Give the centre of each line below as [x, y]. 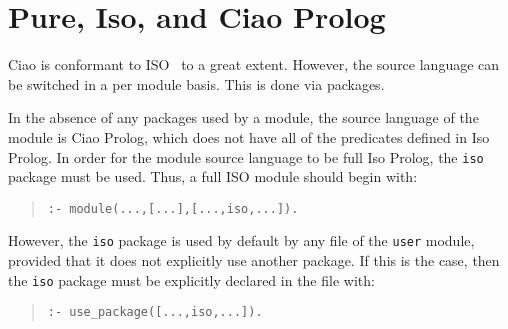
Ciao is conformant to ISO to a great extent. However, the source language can [254, 64]
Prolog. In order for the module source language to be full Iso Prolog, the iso [246, 156]
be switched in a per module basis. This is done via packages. [196, 83]
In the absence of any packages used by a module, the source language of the [243, 117]
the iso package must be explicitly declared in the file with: [191, 279]
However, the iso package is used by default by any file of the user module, [241, 240]
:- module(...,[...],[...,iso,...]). [173, 208]
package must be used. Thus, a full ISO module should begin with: [213, 176]
